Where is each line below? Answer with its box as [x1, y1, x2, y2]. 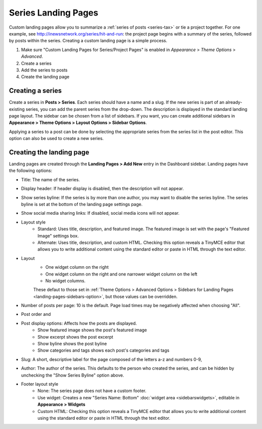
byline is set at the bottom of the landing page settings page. [21, 202, 143, 207]
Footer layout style [21, 381, 58, 387]
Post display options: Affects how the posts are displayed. [21, 320, 137, 326]
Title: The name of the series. [21, 176, 80, 182]
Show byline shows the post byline [37, 341, 107, 347]
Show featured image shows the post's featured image [37, 327, 147, 333]
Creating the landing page [9, 148, 90, 156]
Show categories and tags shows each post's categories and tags [37, 347, 170, 353]
